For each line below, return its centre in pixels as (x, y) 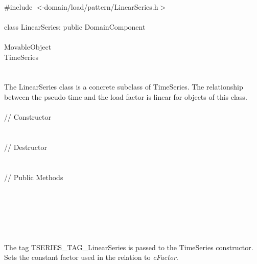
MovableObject (28, 46)
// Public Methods (34, 177)
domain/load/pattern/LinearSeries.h (101, 6)
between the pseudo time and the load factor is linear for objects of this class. (126, 96)
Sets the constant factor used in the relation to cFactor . (91, 257)
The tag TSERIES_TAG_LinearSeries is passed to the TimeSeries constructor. (129, 247)
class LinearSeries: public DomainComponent (75, 26)
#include (18, 6)
